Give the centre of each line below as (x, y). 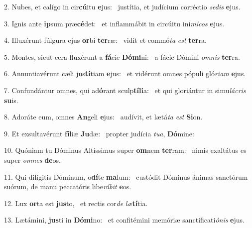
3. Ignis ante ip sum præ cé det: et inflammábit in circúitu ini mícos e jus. (114, 23)
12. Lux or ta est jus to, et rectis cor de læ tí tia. (76, 203)
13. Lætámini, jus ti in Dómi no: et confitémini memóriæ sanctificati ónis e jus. (124, 220)
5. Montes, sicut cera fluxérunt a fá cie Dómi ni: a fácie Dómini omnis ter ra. (122, 57)
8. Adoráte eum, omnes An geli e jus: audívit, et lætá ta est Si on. (103, 117)
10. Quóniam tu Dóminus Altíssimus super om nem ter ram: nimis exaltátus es (125, 150)
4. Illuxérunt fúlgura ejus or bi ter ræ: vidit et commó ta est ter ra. (105, 40)
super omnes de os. (32, 160)
